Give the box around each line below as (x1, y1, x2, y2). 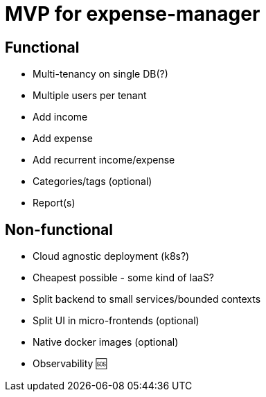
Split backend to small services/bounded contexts (33, 293, 261, 306)
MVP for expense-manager (5, 2, 260, 26)
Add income (33, 111, 88, 123)
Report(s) (33, 197, 76, 209)
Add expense (33, 132, 93, 145)
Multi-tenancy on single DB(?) (33, 68, 168, 80)
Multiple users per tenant (33, 89, 147, 102)
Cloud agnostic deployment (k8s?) (33, 250, 190, 263)
